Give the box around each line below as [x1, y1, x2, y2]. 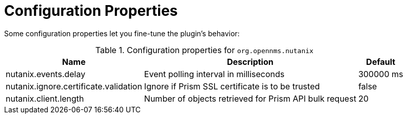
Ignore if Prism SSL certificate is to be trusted [144, 81, 320, 91]
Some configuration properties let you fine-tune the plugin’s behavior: [4, 29, 240, 38]
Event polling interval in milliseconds [144, 68, 285, 79]
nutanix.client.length [6, 93, 84, 104]
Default [366, 56, 396, 67]
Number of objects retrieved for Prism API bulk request [144, 93, 357, 104]
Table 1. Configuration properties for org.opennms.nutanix [95, 44, 314, 55]
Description [227, 56, 274, 67]
